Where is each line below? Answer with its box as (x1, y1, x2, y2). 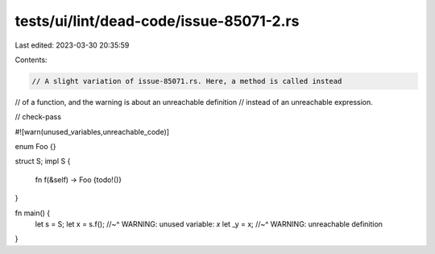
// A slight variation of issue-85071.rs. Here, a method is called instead (31, 77, 342, 85)
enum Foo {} (14, 142, 56, 152)
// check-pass (14, 112, 62, 122)
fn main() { (14, 208, 51, 218)
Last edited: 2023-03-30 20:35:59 (14, 40, 130, 50)
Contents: (14, 55, 48, 65)
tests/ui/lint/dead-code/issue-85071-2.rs (14, 12, 300, 30)
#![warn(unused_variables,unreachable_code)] (14, 127, 169, 136)
